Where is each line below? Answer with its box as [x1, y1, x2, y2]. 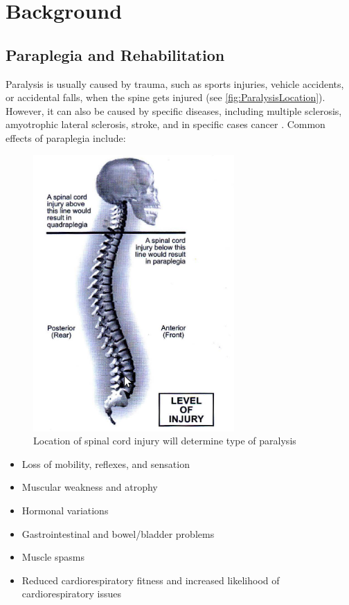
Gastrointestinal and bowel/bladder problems [21, 526, 215, 541]
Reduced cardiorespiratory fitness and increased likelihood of [21, 572, 280, 587]
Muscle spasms [21, 550, 84, 564]
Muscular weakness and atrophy [21, 480, 158, 494]
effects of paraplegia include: [6, 130, 126, 145]
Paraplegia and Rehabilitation [6, 44, 225, 65]
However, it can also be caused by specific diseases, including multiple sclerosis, [6, 103, 342, 118]
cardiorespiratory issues [21, 586, 121, 601]
